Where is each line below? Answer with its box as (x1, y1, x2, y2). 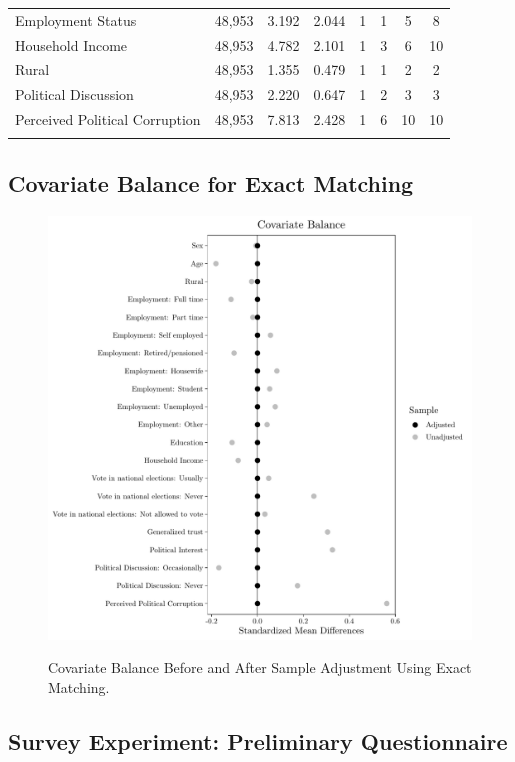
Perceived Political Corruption (15, 109, 201, 130)
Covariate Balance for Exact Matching (8, 167, 414, 198)
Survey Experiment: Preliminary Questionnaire (8, 725, 508, 756)
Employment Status (15, 9, 137, 30)
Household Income (15, 34, 128, 55)
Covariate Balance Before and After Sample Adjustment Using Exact (48, 657, 472, 678)
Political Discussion (15, 84, 134, 105)
